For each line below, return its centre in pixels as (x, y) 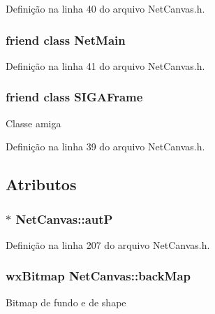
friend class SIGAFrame (74, 97)
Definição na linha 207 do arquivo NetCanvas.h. (108, 244)
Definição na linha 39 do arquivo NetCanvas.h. (105, 147)
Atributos (41, 184)
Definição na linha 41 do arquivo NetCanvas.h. (105, 65)
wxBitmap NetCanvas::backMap (98, 276)
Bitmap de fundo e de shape (66, 302)
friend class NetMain (66, 40)
